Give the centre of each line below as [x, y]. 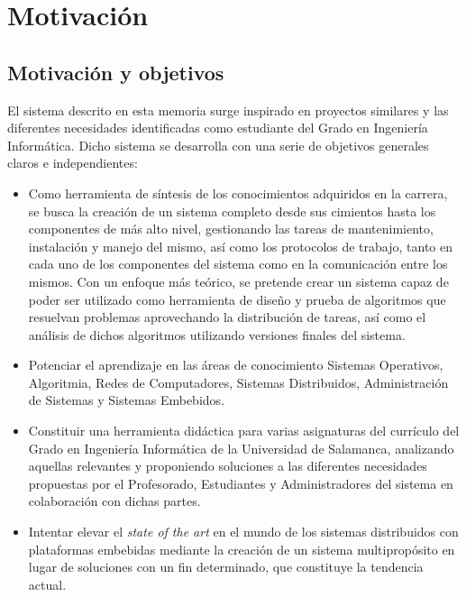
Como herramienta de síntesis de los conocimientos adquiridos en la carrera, [238, 193]
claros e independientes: [73, 163]
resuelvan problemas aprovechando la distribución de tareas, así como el [227, 317]
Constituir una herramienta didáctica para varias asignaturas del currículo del [244, 431]
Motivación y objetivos [116, 72]
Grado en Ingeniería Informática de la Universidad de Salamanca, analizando [241, 448]
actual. [47, 584]
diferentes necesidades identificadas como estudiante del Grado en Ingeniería [218, 128]
